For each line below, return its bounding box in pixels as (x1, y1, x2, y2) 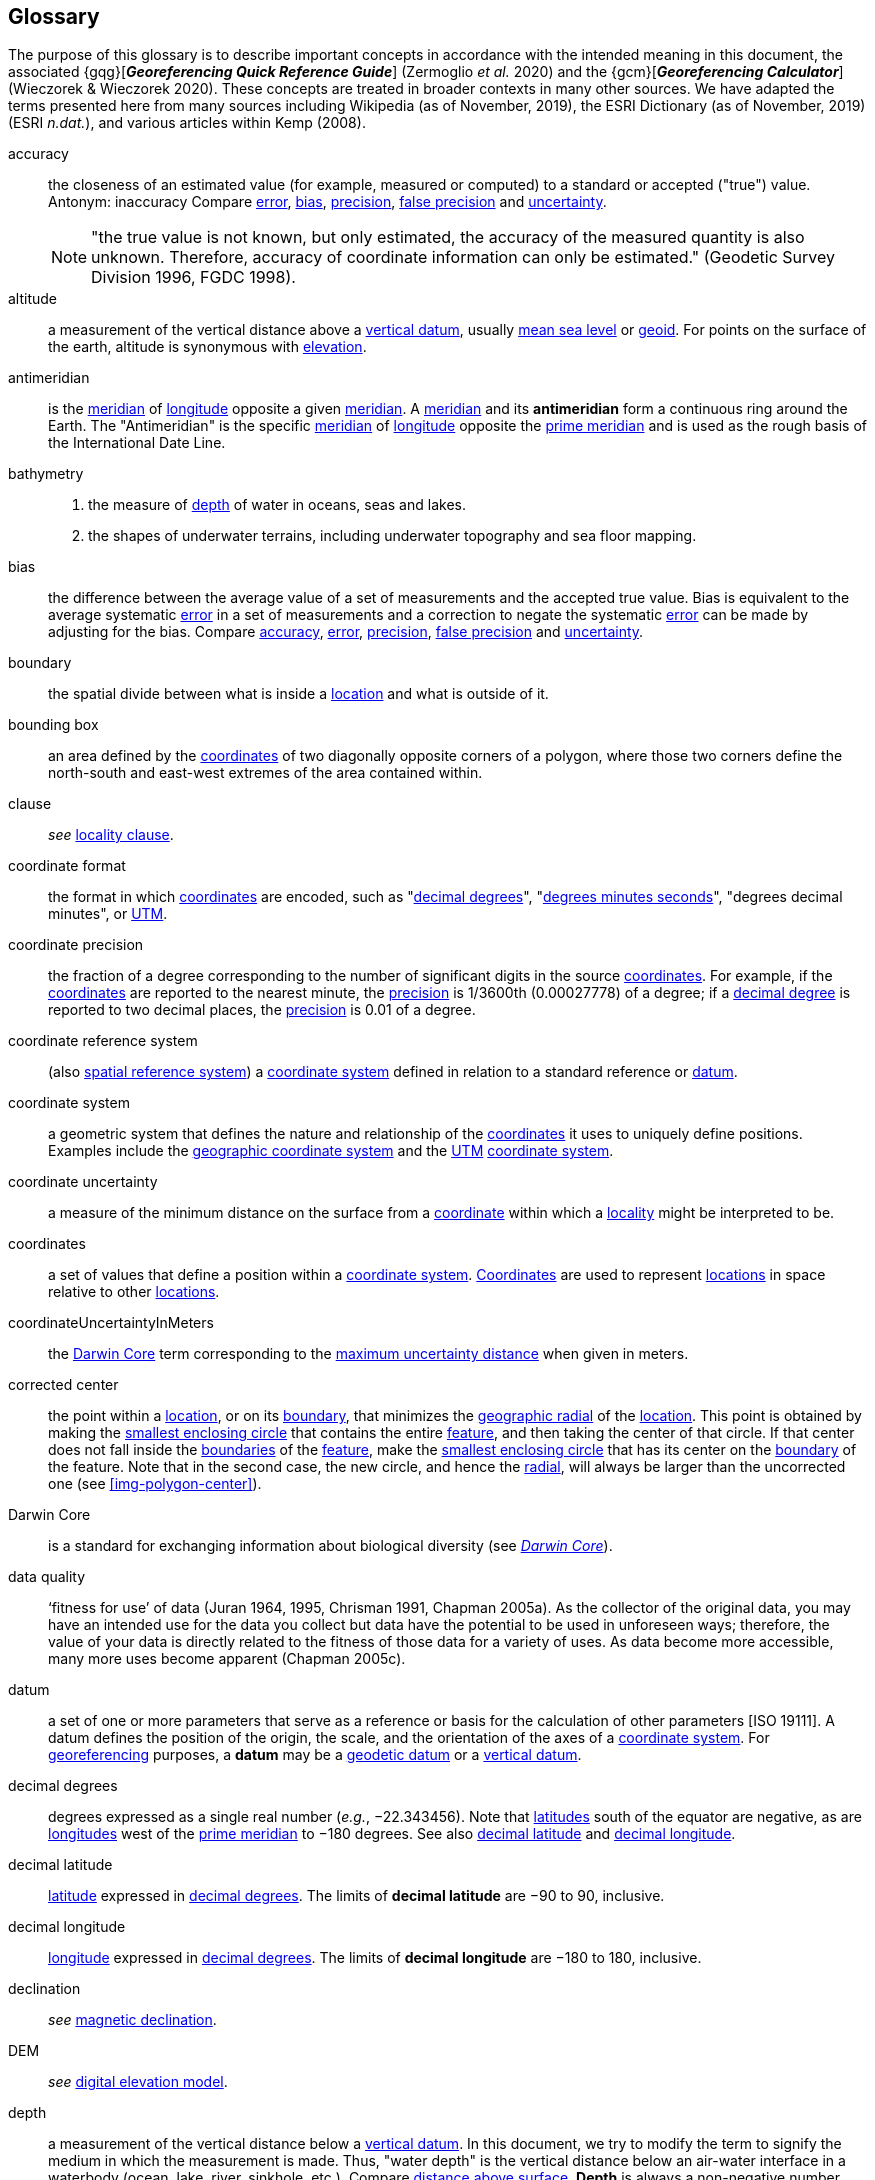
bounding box (8, 716, 99, 734)
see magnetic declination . (48, 2011, 217, 2029)
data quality (8, 1568, 86, 1586)
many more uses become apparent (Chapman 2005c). (48, 1650, 406, 1668)
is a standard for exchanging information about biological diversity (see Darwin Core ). (48, 1537, 613, 1555)
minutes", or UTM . (48, 905, 168, 923)
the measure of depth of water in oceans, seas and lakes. (88, 496, 466, 514)
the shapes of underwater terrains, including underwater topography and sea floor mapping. (88, 527, 697, 545)
